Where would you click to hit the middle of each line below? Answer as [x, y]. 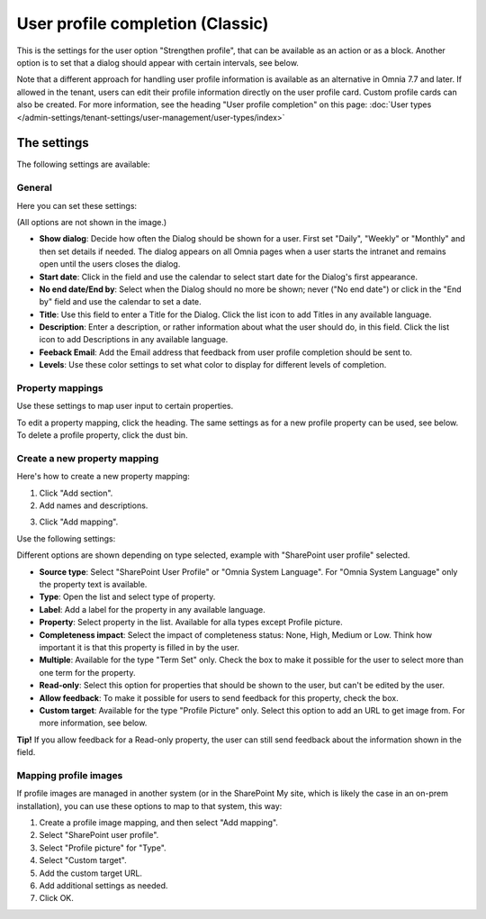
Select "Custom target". [83, 860]
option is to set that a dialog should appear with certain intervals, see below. [157, 62]
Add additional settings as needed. [103, 885]
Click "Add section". [76, 493]
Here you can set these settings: [77, 205]
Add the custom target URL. [91, 873]
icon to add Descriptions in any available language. [134, 340]
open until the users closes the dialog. [110, 264]
